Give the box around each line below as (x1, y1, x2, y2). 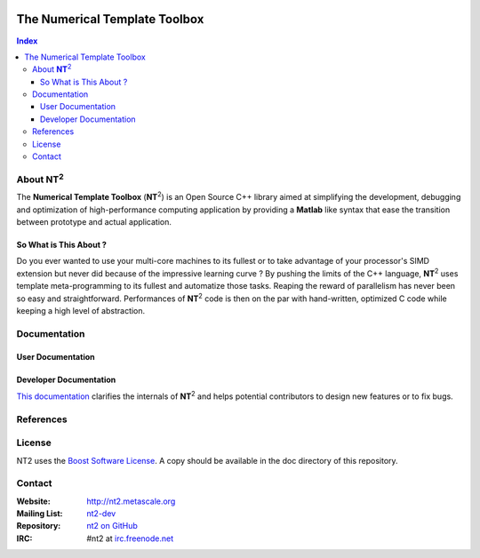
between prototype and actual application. (16, 216, 172, 227)
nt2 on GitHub (86, 521, 138, 531)
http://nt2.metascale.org (86, 496, 176, 506)
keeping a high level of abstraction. (16, 305, 146, 315)
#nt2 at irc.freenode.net (86, 533, 174, 544)
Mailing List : (16, 508, 63, 519)
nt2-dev (86, 508, 116, 519)
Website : (16, 496, 51, 506)
